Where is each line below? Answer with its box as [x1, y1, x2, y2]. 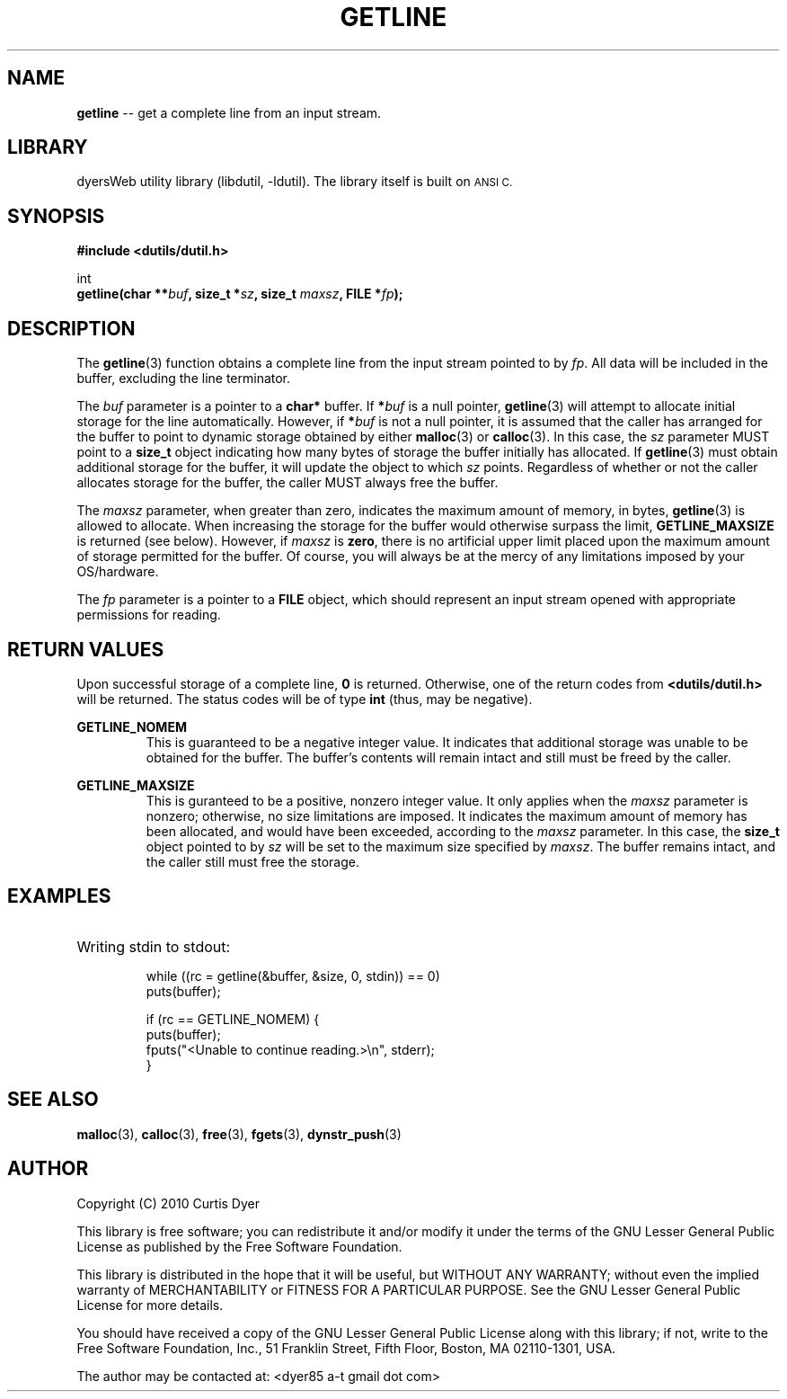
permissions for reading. [76, 607, 221, 623]
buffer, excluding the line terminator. [76, 370, 291, 387]
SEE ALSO [7, 1088, 99, 1111]
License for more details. [76, 1297, 224, 1313]
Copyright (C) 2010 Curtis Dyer [76, 1195, 260, 1211]
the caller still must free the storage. [146, 853, 360, 869]
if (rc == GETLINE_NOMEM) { [146, 1011, 320, 1027]
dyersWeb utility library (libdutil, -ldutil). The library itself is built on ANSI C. [76, 174, 513, 190]
